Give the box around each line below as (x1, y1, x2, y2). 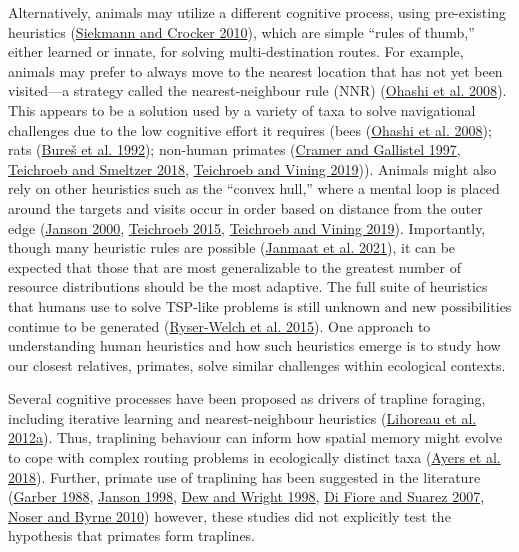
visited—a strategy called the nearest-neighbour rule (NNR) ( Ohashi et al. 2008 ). (8, 80, 507, 101)
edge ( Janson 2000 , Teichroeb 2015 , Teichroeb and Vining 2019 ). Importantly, (8, 217, 486, 238)
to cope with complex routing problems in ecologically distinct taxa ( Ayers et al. (8, 447, 501, 468)
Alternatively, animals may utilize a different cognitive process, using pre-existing (8, 2, 506, 22)
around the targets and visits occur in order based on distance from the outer (8, 197, 483, 218)
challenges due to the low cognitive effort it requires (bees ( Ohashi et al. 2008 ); (8, 119, 492, 140)
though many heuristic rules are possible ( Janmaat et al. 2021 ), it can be (8, 237, 456, 258)
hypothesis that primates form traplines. (8, 525, 256, 546)
